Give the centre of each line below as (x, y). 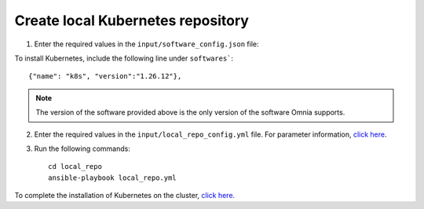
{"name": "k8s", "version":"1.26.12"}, (105, 76)
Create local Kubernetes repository (132, 20)
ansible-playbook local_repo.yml (112, 178)
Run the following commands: (82, 148)
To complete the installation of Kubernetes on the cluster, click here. (125, 196)
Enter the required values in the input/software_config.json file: (146, 44)
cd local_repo (75, 167)
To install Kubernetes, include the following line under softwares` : (124, 58)
